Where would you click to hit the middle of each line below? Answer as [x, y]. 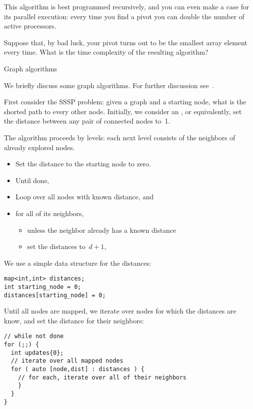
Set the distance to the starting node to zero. [83, 164]
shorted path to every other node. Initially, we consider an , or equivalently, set [123, 111]
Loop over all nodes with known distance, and [85, 197]
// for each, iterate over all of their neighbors [102, 377]
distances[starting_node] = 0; [55, 295]
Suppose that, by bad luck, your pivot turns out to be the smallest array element [126, 42]
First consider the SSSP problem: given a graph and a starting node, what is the [125, 102]
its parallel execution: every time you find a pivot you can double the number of [124, 16]
